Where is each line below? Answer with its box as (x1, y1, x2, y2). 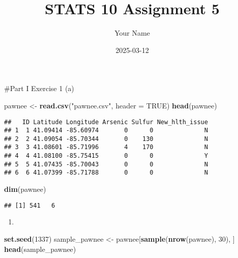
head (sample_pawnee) (4, 243, 76, 254)
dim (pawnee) (4, 184, 46, 194)
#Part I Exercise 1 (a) (4, 83, 74, 94)
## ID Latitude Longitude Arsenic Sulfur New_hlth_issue (4, 118, 208, 126)
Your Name (114, 27, 150, 38)
